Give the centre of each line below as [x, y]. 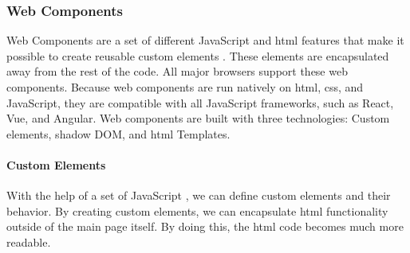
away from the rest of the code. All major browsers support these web [177, 71]
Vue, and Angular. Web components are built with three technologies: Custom [198, 118]
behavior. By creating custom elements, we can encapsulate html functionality [197, 210]
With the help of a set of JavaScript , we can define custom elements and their [199, 195]
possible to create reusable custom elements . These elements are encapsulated [198, 55]
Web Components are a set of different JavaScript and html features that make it [205, 40]
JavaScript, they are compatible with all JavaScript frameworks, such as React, [200, 102]
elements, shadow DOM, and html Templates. [118, 133]
